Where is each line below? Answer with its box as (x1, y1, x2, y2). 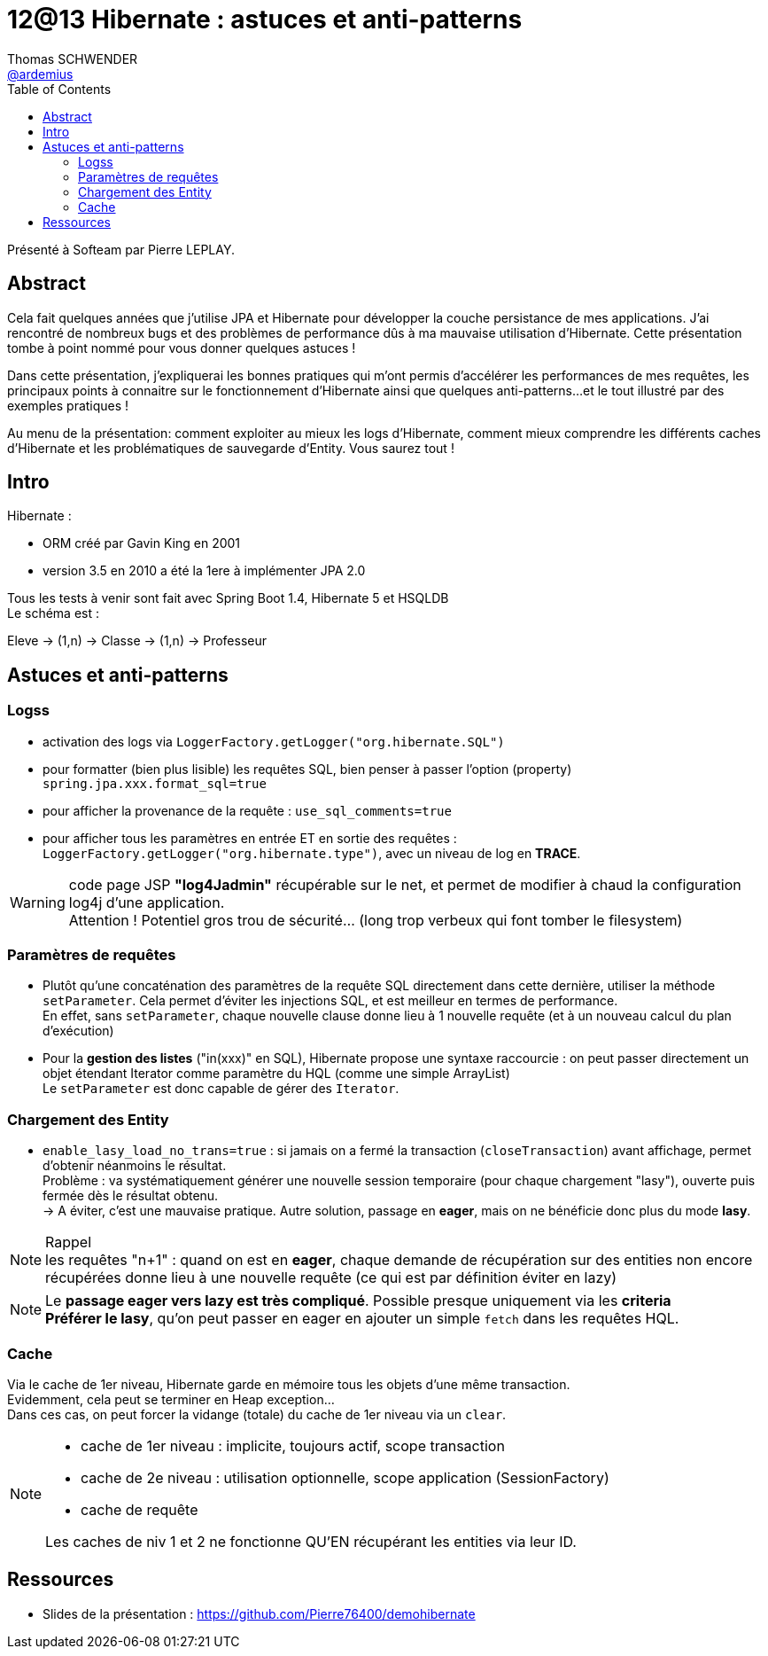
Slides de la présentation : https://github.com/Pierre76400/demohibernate (43, 1605, 476, 1621)
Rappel (45, 1233, 92, 1252)
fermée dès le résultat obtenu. (43, 1188, 219, 1204)
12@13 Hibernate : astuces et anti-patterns (7, 4, 523, 35)
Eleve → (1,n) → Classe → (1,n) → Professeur (7, 633, 268, 649)
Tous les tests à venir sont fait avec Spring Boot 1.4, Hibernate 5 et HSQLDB (7, 590, 449, 606)
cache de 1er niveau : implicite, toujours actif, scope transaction (81, 1436, 505, 1455)
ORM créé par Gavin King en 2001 (43, 535, 241, 551)
